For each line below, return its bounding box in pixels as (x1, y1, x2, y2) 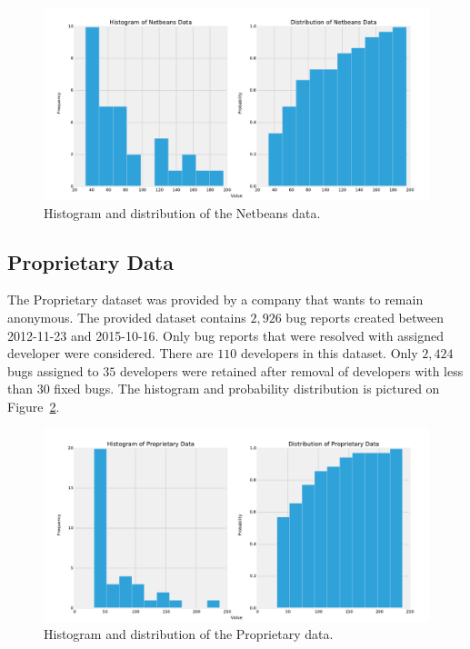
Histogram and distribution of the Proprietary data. (44, 624, 334, 644)
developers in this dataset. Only (240, 344, 418, 363)
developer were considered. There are (7, 344, 214, 363)
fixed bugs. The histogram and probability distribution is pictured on (54, 379, 440, 398)
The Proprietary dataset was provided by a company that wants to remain (7, 290, 424, 309)
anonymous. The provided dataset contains (7, 307, 246, 326)
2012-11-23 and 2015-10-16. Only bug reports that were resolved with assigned (7, 325, 444, 344)
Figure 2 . (7, 396, 60, 415)
